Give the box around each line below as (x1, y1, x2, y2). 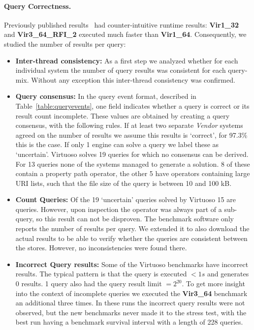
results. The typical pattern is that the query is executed (15, 269, 187, 279)
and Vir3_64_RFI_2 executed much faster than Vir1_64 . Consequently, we (4, 29, 247, 39)
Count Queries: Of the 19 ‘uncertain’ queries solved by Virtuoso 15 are (15, 194, 236, 205)
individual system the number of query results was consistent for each (15, 65, 226, 75)
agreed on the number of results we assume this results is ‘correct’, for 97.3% (15, 129, 248, 140)
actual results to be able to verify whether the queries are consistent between (15, 233, 248, 243)
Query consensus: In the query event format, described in (15, 91, 196, 101)
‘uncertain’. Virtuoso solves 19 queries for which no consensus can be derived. (15, 149, 249, 159)
